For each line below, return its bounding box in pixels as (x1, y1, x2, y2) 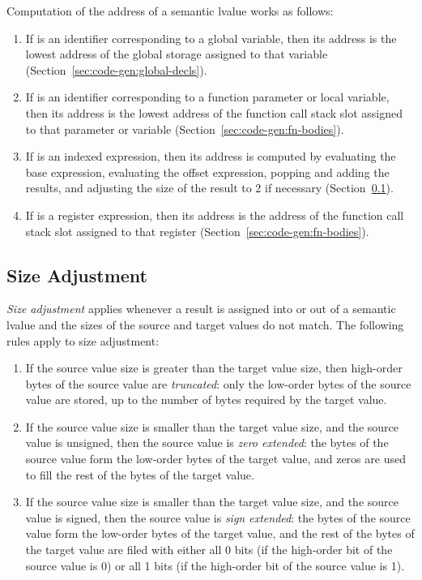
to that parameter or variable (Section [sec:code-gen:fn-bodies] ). (25, 120, 344, 137)
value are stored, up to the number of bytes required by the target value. (25, 391, 387, 408)
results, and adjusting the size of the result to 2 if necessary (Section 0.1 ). (25, 179, 394, 196)
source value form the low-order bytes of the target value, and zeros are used (25, 450, 406, 467)
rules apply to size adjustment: (6, 332, 160, 349)
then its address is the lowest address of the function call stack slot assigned (25, 104, 403, 121)
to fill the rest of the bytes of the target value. (25, 466, 254, 483)
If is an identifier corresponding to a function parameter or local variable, (25, 88, 390, 105)
